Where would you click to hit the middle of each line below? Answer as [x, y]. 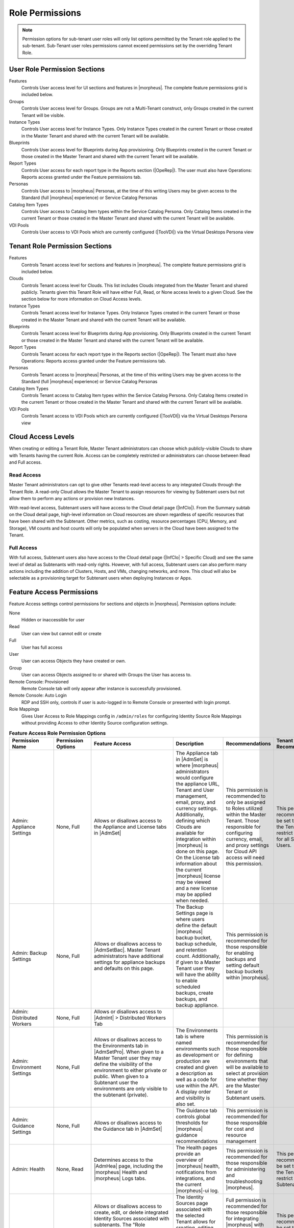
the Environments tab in [121, 1045]
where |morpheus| [197, 765]
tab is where [190, 1036]
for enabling [240, 953]
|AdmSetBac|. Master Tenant [127, 949]
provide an [188, 1153]
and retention [191, 949]
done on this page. [197, 851]
